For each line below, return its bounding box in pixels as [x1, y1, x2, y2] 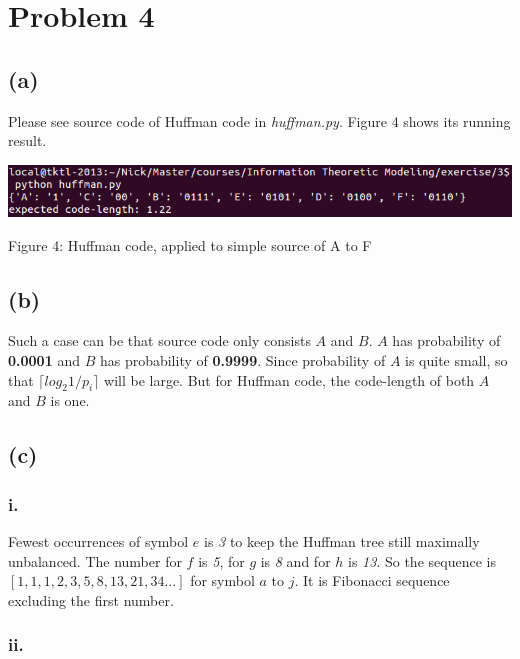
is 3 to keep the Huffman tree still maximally [204, 530, 480, 551]
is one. [50, 390, 90, 411]
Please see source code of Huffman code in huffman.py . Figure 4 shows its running [8, 110, 511, 131]
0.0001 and [8, 349, 80, 370]
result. [8, 130, 47, 151]
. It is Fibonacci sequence [294, 570, 450, 591]
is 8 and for [260, 550, 331, 571]
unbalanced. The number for [8, 550, 182, 571]
